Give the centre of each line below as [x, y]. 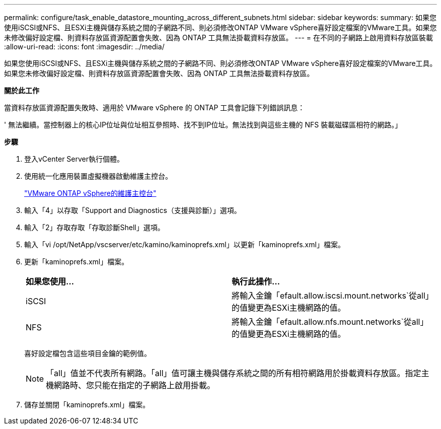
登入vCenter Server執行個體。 [74, 159]
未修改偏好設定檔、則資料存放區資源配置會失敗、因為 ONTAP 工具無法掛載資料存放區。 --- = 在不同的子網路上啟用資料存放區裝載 [218, 38]
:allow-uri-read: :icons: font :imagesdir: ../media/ [84, 47]
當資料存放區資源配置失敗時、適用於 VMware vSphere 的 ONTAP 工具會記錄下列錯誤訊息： [155, 108]
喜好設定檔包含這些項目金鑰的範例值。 [88, 353]
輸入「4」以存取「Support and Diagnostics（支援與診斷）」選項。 [133, 210]
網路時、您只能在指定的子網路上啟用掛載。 [135, 385]
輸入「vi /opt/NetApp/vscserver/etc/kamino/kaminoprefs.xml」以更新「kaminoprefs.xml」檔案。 [185, 244]
